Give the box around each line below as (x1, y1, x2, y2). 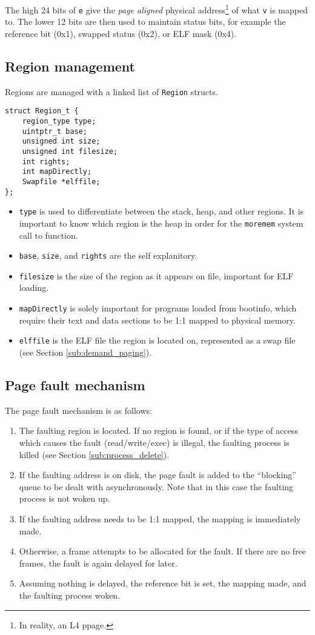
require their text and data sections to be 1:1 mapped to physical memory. (19, 313, 296, 326)
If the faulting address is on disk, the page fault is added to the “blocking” (19, 468, 296, 481)
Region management (5, 56, 135, 75)
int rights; (22, 157, 70, 166)
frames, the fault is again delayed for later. (19, 556, 177, 569)
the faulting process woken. (19, 588, 121, 601)
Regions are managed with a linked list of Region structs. (5, 85, 218, 98)
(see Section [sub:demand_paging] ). (19, 345, 152, 358)
